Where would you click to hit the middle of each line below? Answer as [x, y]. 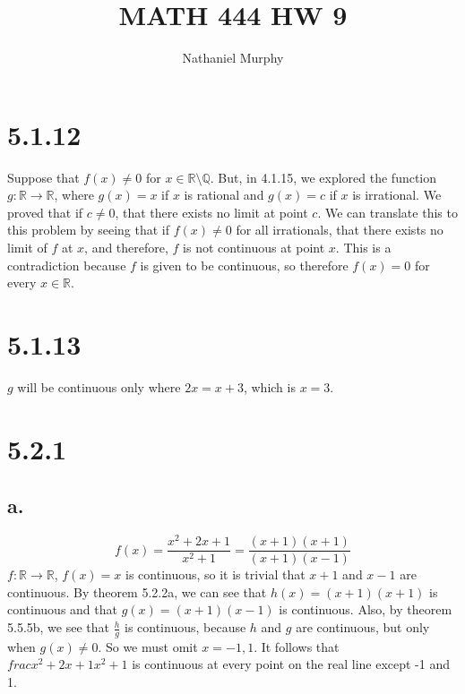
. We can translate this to [387, 212]
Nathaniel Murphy [233, 58]
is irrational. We [397, 195]
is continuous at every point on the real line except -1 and [291, 664]
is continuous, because [185, 627]
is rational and [224, 195]
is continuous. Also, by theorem [366, 609]
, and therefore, [126, 248]
